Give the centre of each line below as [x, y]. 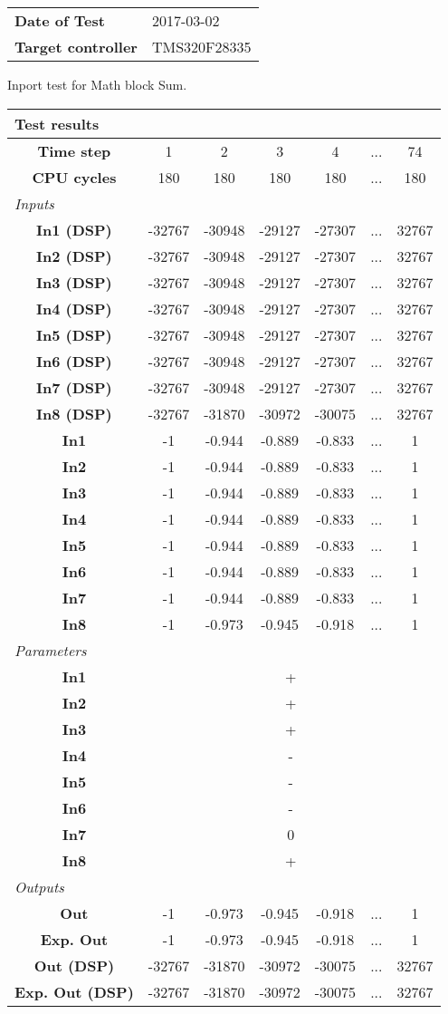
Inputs [34, 203]
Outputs [39, 886]
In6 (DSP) [74, 361]
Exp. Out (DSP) [74, 991]
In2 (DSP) [74, 256]
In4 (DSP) [74, 308]
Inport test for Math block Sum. [97, 84]
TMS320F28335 [201, 47]
